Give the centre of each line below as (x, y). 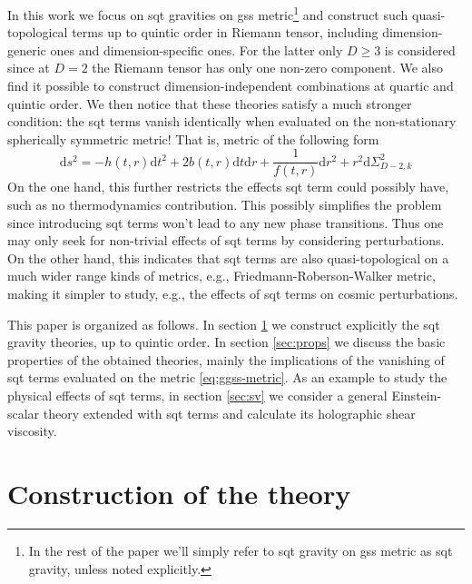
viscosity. (32, 431)
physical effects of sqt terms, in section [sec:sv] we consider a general (197, 395)
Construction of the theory (179, 493)
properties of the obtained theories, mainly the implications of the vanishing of (226, 359)
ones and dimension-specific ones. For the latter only (197, 49)
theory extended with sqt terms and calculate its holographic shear (229, 413)
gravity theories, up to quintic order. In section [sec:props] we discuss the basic (226, 342)
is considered (420, 49)
